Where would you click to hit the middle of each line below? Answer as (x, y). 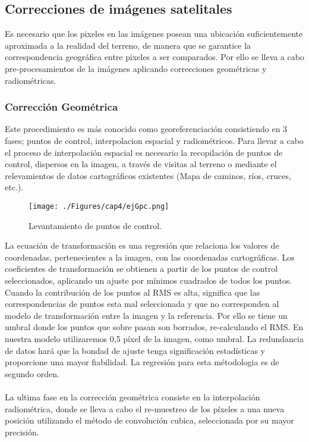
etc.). (14, 187)
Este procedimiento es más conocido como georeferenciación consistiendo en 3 (146, 129)
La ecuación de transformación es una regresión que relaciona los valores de (142, 245)
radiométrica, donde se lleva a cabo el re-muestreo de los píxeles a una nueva (145, 408)
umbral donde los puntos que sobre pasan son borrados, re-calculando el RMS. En (154, 327)
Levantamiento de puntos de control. (95, 225)
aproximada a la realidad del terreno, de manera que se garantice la (128, 45)
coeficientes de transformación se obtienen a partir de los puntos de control (141, 269)
